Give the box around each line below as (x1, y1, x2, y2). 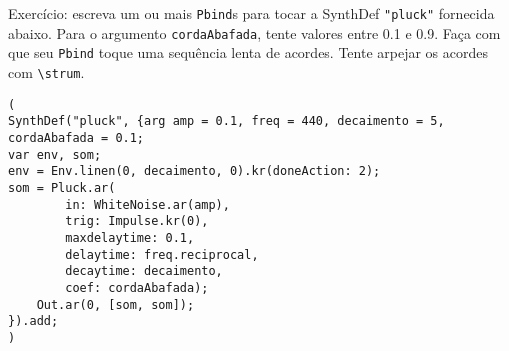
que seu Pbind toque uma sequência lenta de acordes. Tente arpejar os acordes (8, 42, 489, 63)
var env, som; (8, 147, 102, 162)
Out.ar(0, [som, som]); (36, 297, 195, 312)
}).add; (8, 314, 59, 329)
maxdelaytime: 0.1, (65, 230, 195, 245)
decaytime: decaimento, (65, 264, 223, 279)
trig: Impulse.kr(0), (65, 214, 209, 229)
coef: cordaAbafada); (65, 280, 209, 295)
